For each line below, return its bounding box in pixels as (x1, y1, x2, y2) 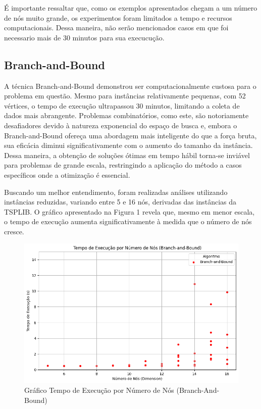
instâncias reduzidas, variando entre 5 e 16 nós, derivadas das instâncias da (4, 196, 237, 207)
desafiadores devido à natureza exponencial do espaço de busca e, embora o (4, 120, 237, 130)
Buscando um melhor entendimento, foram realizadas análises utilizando (4, 186, 228, 197)
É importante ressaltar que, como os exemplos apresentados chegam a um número (4, 3, 257, 13)
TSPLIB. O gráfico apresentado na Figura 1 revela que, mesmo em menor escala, (4, 206, 255, 217)
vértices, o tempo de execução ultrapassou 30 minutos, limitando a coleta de (4, 100, 240, 111)
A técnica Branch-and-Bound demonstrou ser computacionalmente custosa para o (4, 80, 256, 91)
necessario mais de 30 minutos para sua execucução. (4, 32, 165, 42)
